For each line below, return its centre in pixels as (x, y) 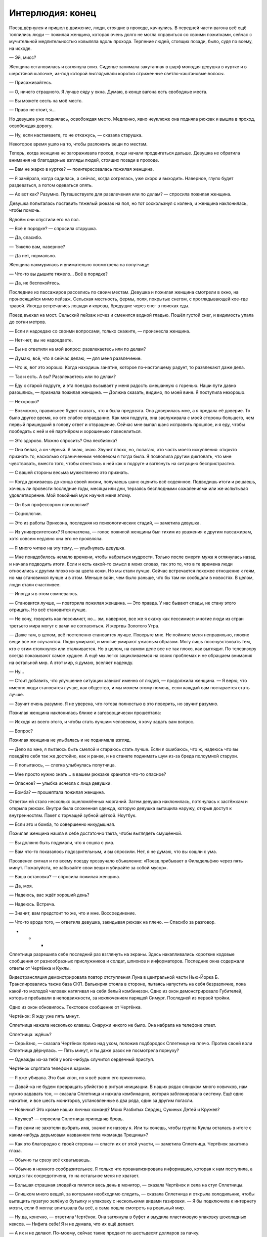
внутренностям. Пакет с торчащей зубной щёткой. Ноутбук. (73, 815)
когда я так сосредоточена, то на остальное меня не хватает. (74, 1176)
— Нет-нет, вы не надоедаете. (41, 340)
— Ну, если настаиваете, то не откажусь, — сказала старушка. (76, 135)
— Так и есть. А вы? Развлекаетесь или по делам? (63, 377)
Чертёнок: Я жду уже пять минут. (44, 1016)
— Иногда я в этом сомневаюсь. (44, 594)
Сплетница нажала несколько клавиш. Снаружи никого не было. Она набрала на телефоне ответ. (113, 1025)
